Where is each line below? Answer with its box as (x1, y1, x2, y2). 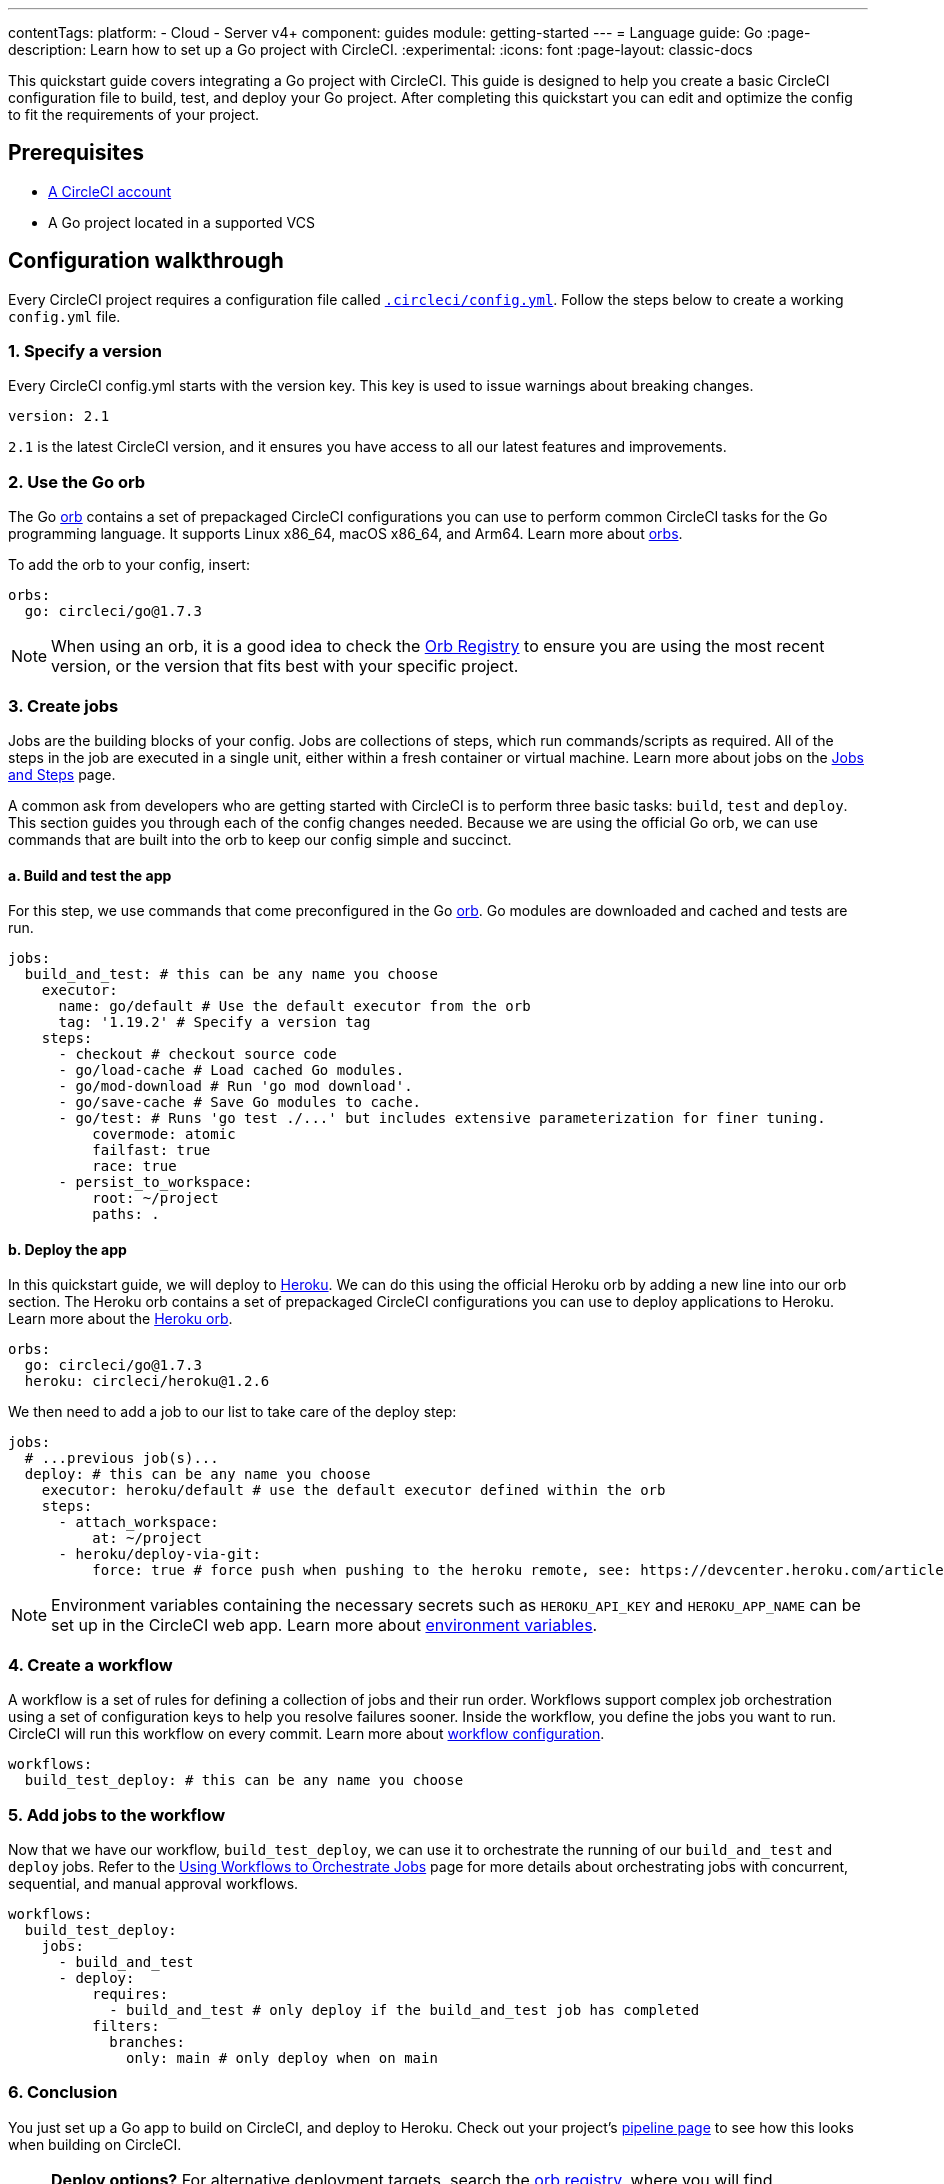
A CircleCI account (48, 182, 172, 200)
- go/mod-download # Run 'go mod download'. (58, 1078, 413, 1095)
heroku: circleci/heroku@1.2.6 (24, 1373, 270, 1390)
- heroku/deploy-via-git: (58, 1546, 261, 1563)
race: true (92, 1158, 177, 1175)
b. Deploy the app (8, 1240, 127, 1258)
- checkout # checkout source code (58, 1046, 337, 1063)
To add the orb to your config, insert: (8, 556, 250, 574)
